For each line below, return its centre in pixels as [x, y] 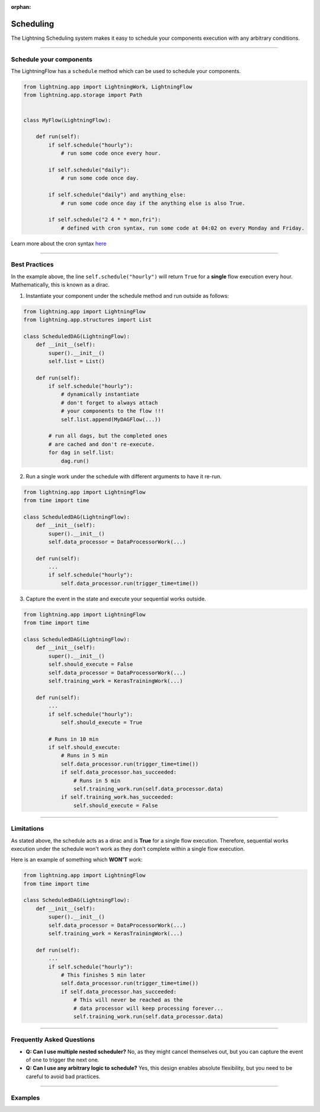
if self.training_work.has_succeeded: [117, 797]
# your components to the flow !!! [112, 411]
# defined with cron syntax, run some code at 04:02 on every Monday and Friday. [183, 228]
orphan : [21, 7]
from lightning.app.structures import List [88, 320]
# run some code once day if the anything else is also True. [153, 203]
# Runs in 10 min [73, 739]
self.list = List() [76, 361]
